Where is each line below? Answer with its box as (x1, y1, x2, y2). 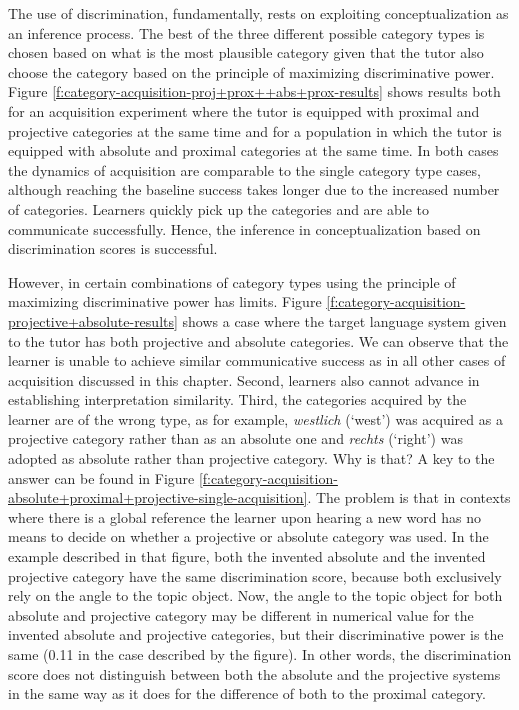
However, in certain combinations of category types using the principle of (8, 271, 456, 292)
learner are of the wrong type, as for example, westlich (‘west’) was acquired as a (8, 408, 503, 429)
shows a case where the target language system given (182, 310, 507, 331)
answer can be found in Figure (8, 467, 195, 488)
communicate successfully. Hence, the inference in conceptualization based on (8, 218, 481, 239)
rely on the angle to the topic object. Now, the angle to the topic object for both (8, 585, 503, 606)
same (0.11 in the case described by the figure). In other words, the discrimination (8, 644, 512, 664)
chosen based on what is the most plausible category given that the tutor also (8, 42, 484, 63)
